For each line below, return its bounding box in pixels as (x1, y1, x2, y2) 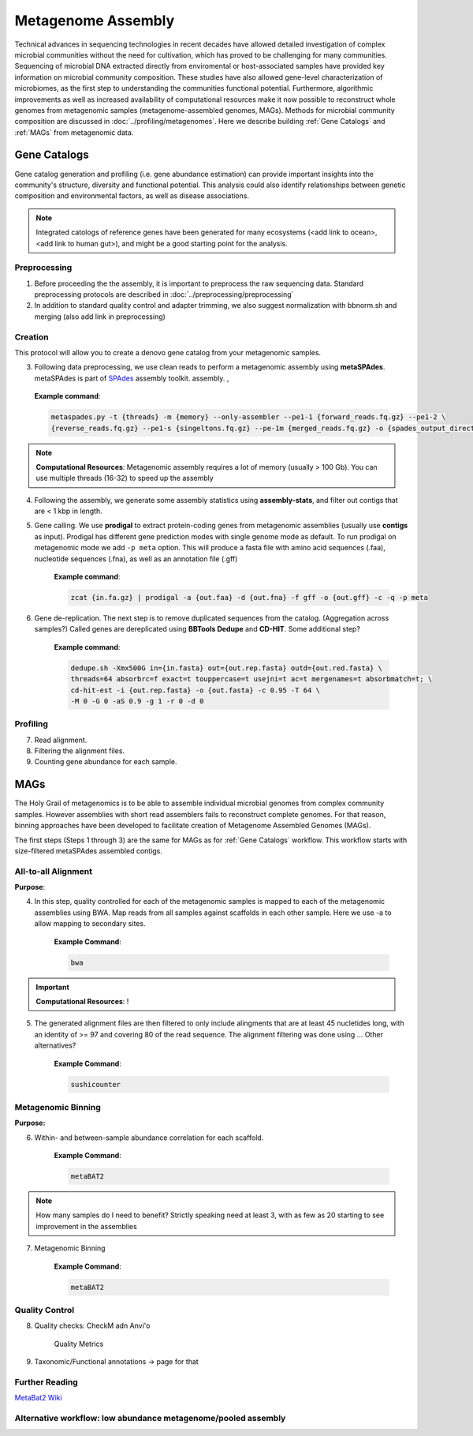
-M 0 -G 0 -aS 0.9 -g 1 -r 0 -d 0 (70, 696, 204, 706)
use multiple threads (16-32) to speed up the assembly (35, 474, 214, 483)
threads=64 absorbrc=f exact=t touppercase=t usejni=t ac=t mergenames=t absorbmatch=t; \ (70, 675, 433, 684)
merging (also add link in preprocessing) (34, 312, 166, 321)
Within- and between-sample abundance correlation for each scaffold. (34, 1133, 264, 1142)
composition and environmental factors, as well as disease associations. (14, 191, 250, 201)
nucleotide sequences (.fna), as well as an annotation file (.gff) (34, 553, 238, 564)
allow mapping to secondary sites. (34, 919, 146, 928)
